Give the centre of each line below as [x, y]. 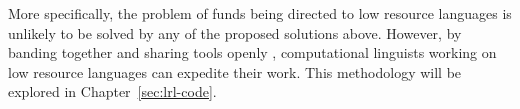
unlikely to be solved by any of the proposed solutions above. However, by [235, 32]
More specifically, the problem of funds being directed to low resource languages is [260, 13]
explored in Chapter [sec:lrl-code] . [112, 91]
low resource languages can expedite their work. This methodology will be [235, 71]
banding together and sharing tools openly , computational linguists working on [252, 52]
